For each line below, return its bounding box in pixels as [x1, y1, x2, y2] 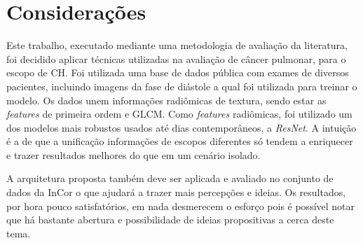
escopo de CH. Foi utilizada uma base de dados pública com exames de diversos [6, 65, 349, 80]
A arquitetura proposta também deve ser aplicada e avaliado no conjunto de [6, 171, 334, 186]
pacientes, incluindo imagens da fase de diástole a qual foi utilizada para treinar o [6, 78, 357, 93]
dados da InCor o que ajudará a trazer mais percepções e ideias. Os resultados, [6, 185, 346, 200]
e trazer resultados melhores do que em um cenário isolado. [6, 147, 261, 162]
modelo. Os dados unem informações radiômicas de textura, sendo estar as [6, 92, 327, 107]
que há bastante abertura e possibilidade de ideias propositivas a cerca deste [6, 212, 334, 227]
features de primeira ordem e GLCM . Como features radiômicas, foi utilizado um [6, 106, 352, 121]
